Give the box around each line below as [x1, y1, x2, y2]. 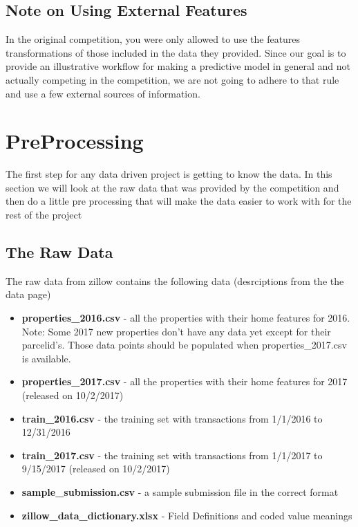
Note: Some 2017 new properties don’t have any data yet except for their [21, 324, 331, 338]
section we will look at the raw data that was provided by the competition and [6, 180, 339, 194]
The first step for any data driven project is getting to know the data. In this [6, 167, 332, 181]
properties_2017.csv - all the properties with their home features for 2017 [21, 374, 348, 389]
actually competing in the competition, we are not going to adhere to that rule [6, 72, 339, 86]
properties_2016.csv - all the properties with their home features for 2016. [21, 311, 350, 325]
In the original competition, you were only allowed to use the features [6, 32, 301, 46]
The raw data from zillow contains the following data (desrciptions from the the [6, 273, 344, 288]
